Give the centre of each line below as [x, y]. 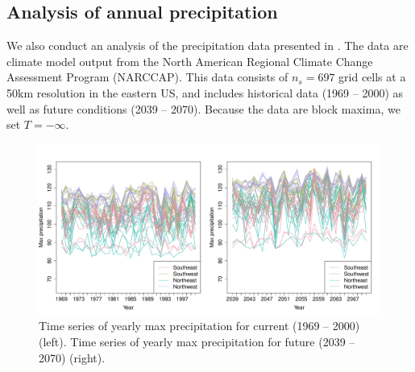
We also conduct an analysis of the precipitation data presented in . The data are [207, 45]
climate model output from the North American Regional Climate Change [190, 61]
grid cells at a [372, 77]
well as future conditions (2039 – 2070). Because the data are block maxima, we [203, 108]
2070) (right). [72, 357]
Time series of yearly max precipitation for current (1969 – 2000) [199, 326]
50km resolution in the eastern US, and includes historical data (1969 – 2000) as [205, 92]
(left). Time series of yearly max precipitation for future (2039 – [197, 341]
